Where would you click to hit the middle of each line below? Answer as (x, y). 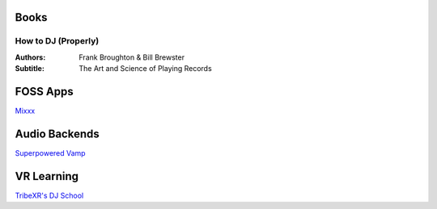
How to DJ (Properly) (57, 41)
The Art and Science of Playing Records (145, 69)
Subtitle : (30, 69)
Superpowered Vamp (50, 153)
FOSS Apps (44, 92)
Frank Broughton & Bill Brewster (132, 57)
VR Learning (47, 176)
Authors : (30, 57)
